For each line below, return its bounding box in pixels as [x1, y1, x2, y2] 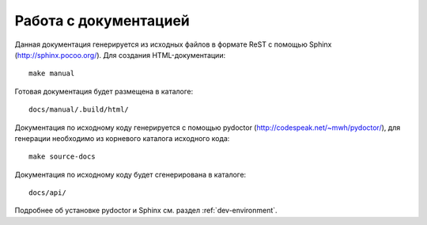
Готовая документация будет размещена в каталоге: [14, 86, 194, 96]
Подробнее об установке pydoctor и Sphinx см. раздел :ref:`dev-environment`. [14, 206, 278, 215]
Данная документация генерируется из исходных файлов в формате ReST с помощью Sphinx [14, 40, 332, 49]
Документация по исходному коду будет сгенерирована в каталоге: [14, 170, 247, 179]
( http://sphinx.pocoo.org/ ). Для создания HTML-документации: [14, 50, 225, 59]
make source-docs [28, 152, 96, 162]
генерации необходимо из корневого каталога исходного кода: [14, 133, 230, 143]
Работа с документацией [14, 12, 190, 29]
